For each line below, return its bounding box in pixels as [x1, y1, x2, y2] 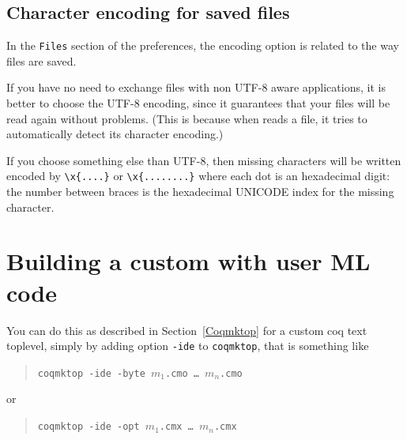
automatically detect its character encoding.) [6, 126, 224, 142]
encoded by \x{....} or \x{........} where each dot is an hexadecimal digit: [6, 167, 390, 184]
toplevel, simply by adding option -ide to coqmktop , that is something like [6, 337, 369, 354]
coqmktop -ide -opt [37, 421, 140, 433]
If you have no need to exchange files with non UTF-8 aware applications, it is [6, 79, 386, 96]
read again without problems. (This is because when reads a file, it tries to [6, 110, 367, 126]
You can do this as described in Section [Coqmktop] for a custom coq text [6, 322, 367, 338]
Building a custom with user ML [6, 245, 371, 277]
